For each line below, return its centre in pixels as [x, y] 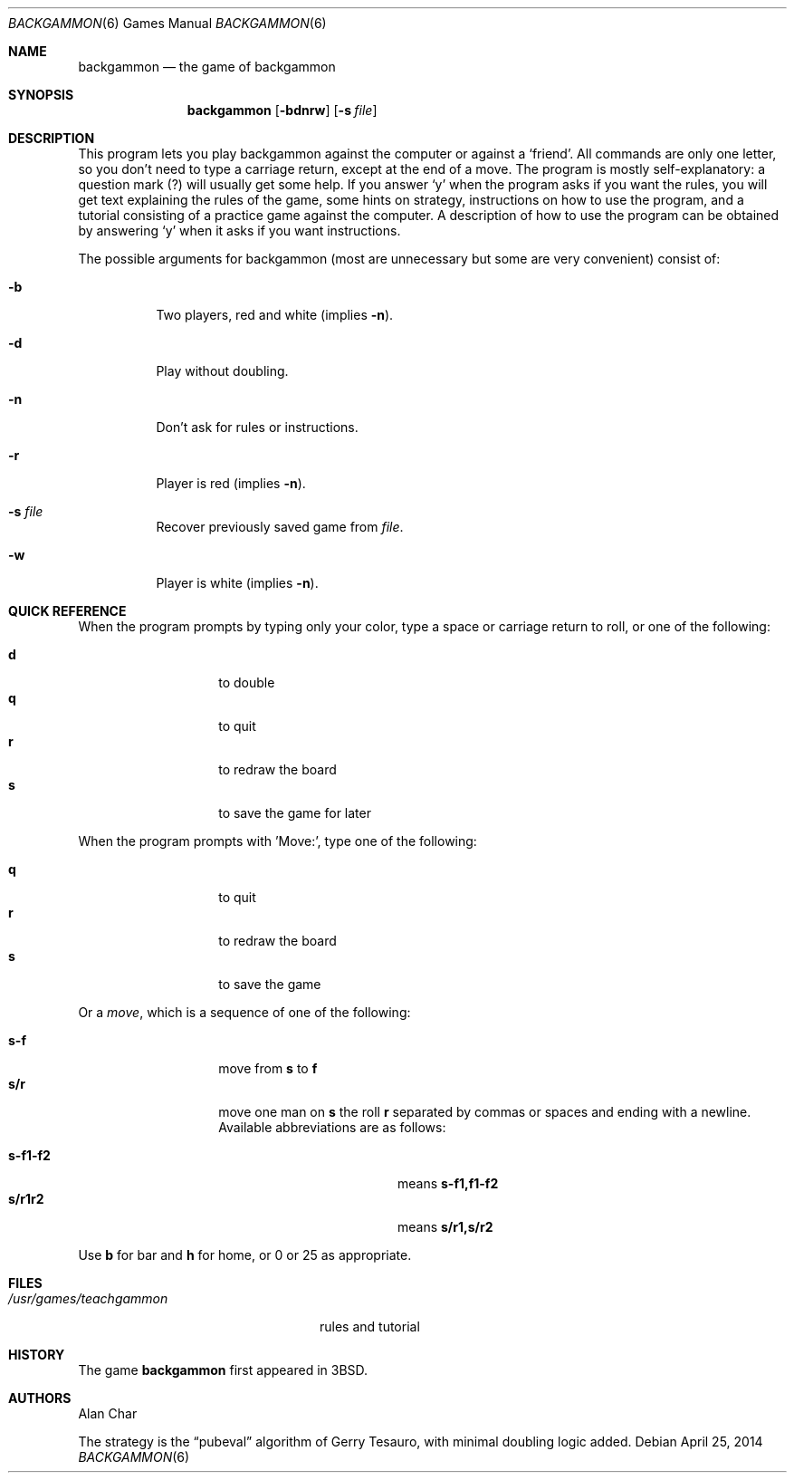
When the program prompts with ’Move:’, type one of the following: [277, 841]
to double [247, 682]
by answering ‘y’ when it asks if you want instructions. [239, 231]
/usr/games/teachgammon [88, 1298]
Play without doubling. [222, 371]
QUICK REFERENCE [67, 611]
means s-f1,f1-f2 [448, 1183]
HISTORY [37, 1355]
